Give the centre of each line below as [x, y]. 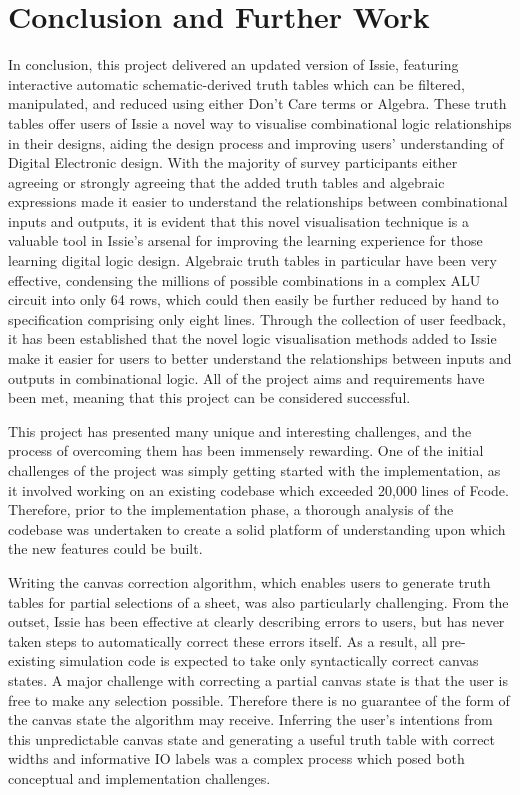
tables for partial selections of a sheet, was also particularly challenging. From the [258, 601]
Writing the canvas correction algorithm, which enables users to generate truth [249, 581]
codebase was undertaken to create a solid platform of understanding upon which [257, 528]
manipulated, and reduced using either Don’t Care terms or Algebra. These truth [257, 103]
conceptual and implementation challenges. [139, 777]
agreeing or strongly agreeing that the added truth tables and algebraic [226, 181]
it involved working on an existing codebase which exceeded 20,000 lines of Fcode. [258, 489]
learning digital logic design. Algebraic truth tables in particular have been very [252, 260]
